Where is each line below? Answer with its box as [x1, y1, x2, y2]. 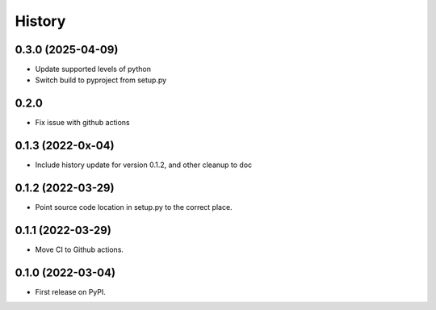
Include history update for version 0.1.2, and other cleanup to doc [35, 160, 253, 170]
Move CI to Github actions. [35, 245, 124, 254]
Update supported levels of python [35, 65, 151, 74]
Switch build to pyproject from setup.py [35, 75, 167, 85]
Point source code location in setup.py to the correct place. [35, 203, 233, 212]
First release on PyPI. [35, 287, 107, 296]
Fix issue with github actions [35, 118, 130, 128]
